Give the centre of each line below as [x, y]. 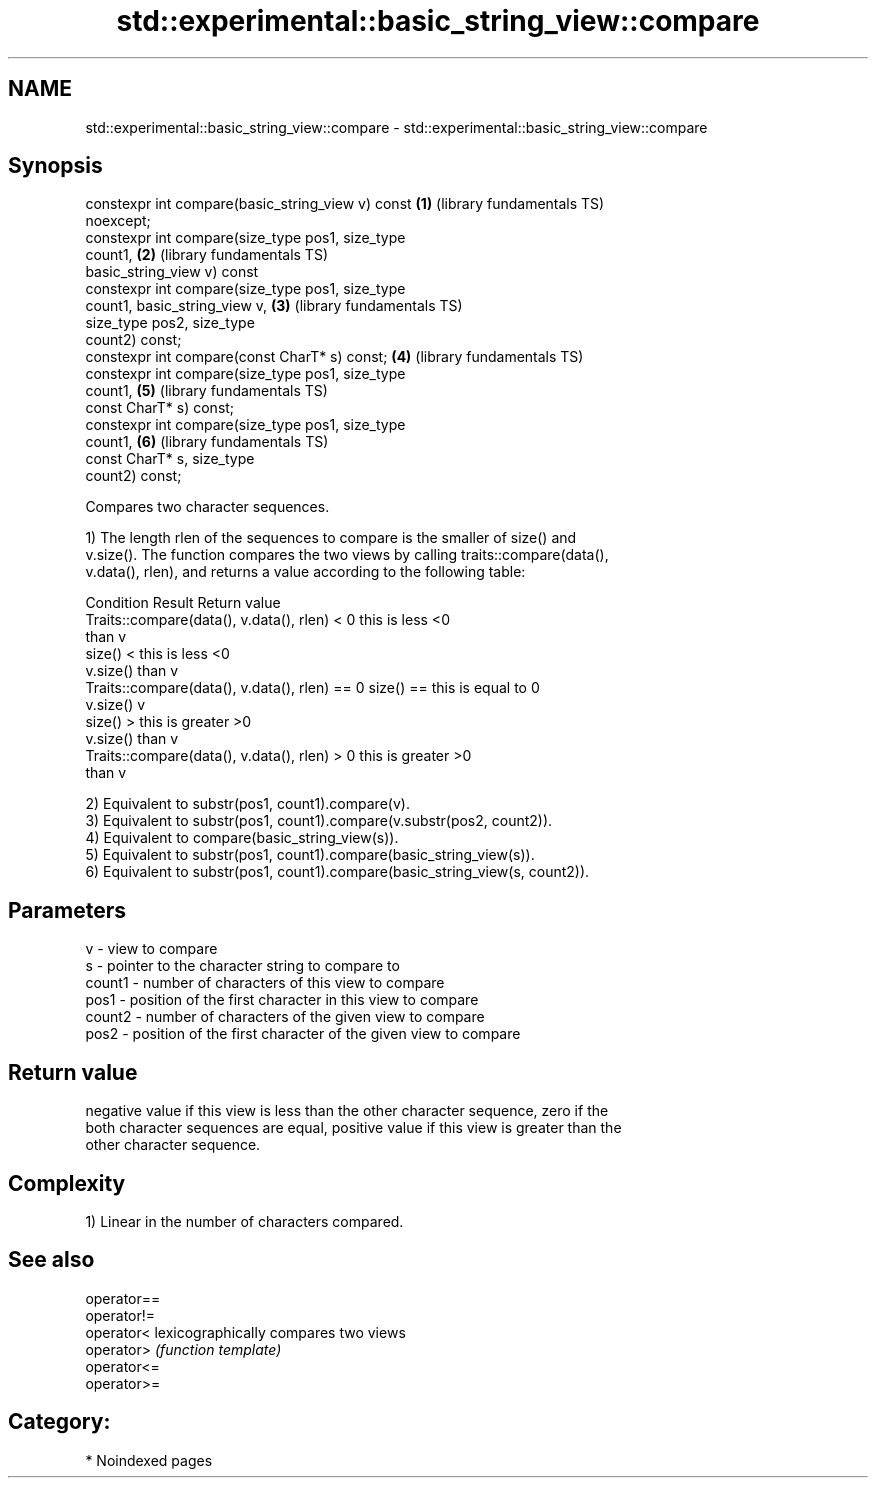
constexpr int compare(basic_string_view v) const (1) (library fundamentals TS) [345, 204]
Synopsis [55, 166]
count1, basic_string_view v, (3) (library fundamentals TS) [274, 306]
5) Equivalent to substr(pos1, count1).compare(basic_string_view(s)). [310, 855]
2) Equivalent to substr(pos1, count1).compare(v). [247, 804]
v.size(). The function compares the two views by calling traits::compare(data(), [347, 555]
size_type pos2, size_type [170, 323]
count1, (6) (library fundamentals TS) [207, 442]
